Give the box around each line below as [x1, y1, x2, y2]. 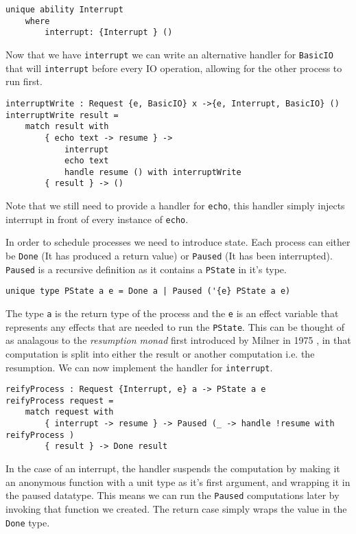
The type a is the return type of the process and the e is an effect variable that [5, 306, 339, 320]
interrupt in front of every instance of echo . [5, 211, 189, 226]
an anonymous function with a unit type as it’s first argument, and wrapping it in [5, 474, 351, 489]
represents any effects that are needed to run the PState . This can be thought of [5, 319, 345, 334]
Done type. [5, 515, 50, 529]
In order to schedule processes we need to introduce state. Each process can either [5, 235, 351, 249]
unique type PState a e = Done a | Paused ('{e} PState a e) [5, 286, 291, 297]
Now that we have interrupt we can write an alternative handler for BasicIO [5, 47, 333, 61]
